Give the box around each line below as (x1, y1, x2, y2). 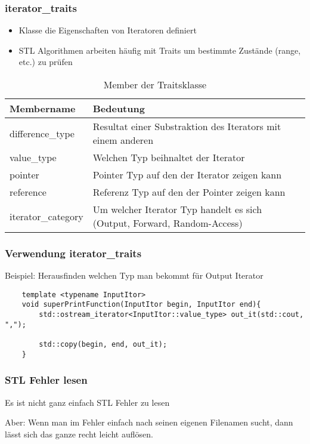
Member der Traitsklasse (103, 78, 207, 91)
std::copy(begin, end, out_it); (39, 340, 168, 349)
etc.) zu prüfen (18, 55, 73, 68)
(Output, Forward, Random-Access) (92, 216, 243, 230)
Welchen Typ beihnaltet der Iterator (92, 150, 245, 164)
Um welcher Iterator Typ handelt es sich (92, 202, 262, 216)
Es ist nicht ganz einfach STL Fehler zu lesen (5, 396, 170, 408)
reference (10, 185, 46, 199)
